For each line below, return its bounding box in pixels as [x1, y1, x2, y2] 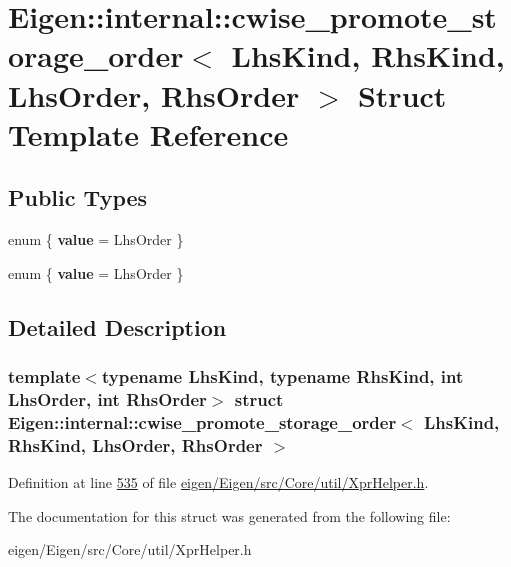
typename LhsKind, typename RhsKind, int [101, 364, 464, 389]
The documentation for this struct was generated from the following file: [8, 505, 451, 526]
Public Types [8, 182, 148, 213]
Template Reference [8, 113, 289, 154]
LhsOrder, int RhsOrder [8, 386, 207, 411]
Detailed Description [8, 311, 227, 342]
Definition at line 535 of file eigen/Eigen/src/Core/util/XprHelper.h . [8, 472, 429, 493]
